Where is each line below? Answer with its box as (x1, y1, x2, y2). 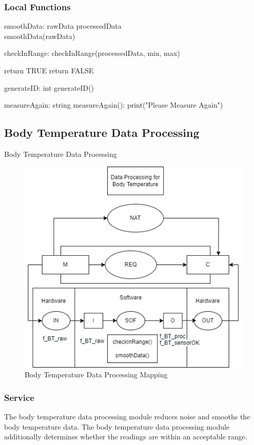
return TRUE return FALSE (4, 65, 94, 75)
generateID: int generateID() (4, 82, 94, 93)
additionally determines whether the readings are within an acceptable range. (4, 431, 247, 442)
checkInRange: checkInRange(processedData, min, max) (4, 48, 180, 58)
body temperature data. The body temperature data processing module (4, 421, 230, 432)
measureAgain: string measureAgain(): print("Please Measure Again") (4, 99, 223, 110)
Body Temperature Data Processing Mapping (25, 369, 168, 380)
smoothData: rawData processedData (4, 21, 122, 31)
